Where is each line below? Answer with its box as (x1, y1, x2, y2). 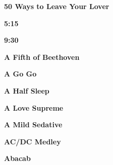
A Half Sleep (4, 85, 49, 96)
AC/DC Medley (4, 136, 61, 146)
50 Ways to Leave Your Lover (4, 1, 109, 11)
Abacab (4, 153, 31, 163)
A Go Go (4, 68, 37, 79)
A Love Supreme (4, 102, 64, 113)
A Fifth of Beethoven (4, 51, 80, 62)
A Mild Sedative (4, 119, 63, 130)
